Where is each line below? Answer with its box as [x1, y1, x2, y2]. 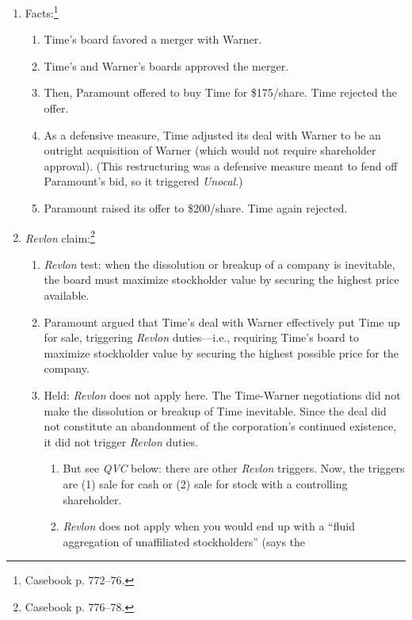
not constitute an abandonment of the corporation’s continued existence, [44, 418, 397, 434]
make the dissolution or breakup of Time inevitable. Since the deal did [44, 402, 387, 419]
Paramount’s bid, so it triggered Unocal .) [44, 173, 243, 189]
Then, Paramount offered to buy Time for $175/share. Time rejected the [44, 84, 397, 101]
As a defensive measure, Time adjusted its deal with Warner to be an [44, 126, 381, 143]
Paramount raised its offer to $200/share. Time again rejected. [44, 200, 348, 216]
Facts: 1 [25, 2, 59, 21]
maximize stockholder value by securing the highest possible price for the [44, 344, 399, 361]
